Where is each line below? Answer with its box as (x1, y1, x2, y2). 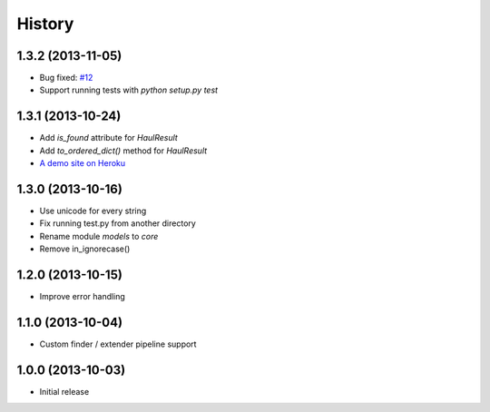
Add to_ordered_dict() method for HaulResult (39, 145, 208, 156)
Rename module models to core (39, 231, 159, 241)
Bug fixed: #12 (39, 73, 93, 83)
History (16, 14, 74, 34)
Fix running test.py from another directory (39, 218, 197, 229)
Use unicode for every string (39, 205, 147, 217)
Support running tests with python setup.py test (39, 84, 218, 95)
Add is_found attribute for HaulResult (39, 132, 179, 143)
